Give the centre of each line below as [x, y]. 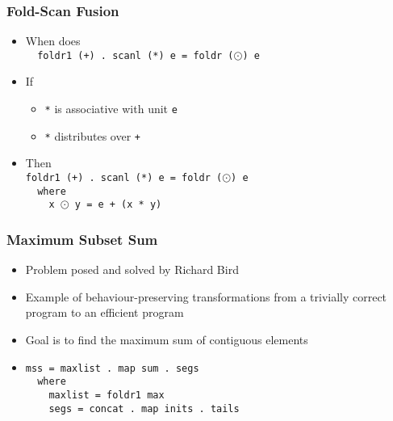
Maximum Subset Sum [82, 239]
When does [53, 41]
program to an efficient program [105, 312]
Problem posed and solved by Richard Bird [132, 269]
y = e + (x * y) [118, 205]
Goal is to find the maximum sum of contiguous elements [167, 339]
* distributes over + [92, 135]
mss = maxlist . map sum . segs [112, 368]
